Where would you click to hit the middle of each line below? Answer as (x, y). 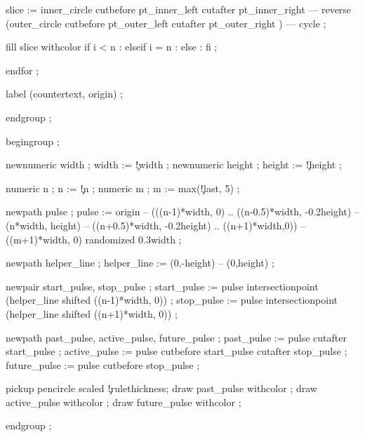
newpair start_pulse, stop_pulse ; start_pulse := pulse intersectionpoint (162, 286)
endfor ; (22, 70)
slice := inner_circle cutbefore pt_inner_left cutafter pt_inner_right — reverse (179, 9)
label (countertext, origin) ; (64, 94)
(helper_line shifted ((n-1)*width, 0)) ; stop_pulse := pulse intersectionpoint (172, 300)
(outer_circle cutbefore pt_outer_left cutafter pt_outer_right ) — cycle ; (166, 23)
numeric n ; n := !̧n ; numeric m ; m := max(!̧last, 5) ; (123, 188)
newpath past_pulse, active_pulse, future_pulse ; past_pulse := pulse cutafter (176, 337)
